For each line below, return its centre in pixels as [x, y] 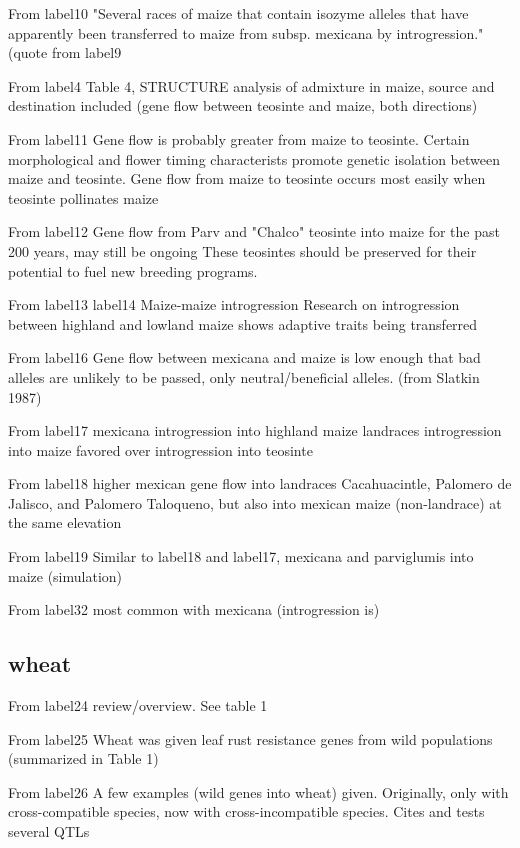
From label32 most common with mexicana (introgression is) [194, 609]
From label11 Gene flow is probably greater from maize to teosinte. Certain [239, 138]
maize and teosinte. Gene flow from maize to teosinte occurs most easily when [247, 178]
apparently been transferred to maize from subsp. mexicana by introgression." [246, 32]
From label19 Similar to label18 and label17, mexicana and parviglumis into [241, 556]
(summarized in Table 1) [83, 758]
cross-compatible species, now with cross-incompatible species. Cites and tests [246, 811]
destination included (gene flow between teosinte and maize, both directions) [243, 105]
